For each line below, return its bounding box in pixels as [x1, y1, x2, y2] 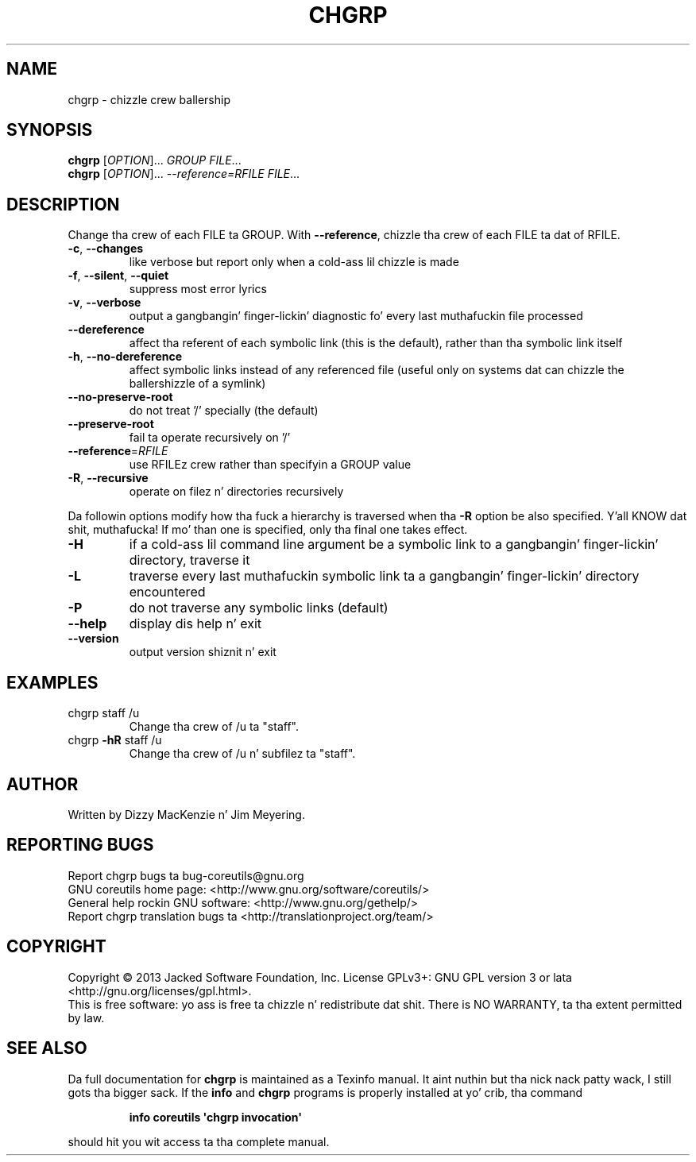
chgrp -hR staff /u [68, 733, 162, 747]
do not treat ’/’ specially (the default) [129, 403, 319, 418]
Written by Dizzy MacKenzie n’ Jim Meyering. [68, 807, 305, 821]
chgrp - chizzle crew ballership [68, 92, 231, 106]
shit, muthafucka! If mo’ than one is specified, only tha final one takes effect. [68, 523, 468, 537]
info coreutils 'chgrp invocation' [129, 1110, 302, 1124]
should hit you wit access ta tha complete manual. [68, 1134, 330, 1148]
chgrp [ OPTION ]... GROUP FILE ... [68, 153, 242, 168]
